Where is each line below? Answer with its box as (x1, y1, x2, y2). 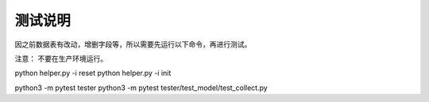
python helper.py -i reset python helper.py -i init (14, 68, 172, 78)
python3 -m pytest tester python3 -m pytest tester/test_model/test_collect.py (14, 83, 268, 93)
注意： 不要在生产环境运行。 (14, 54, 107, 63)
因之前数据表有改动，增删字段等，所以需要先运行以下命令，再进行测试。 (14, 40, 252, 49)
